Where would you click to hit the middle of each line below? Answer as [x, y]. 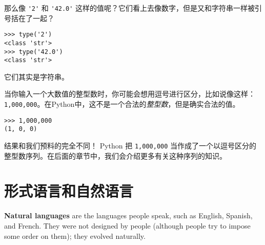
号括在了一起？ [29, 18]
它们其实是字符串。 [36, 76]
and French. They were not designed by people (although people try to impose [127, 225]
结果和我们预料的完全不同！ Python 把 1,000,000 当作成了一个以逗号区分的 [130, 146]
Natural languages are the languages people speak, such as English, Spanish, [128, 215]
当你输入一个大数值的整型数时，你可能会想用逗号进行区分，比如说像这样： [130, 94]
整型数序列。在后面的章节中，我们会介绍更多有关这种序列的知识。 [115, 155]
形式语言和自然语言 [69, 191]
